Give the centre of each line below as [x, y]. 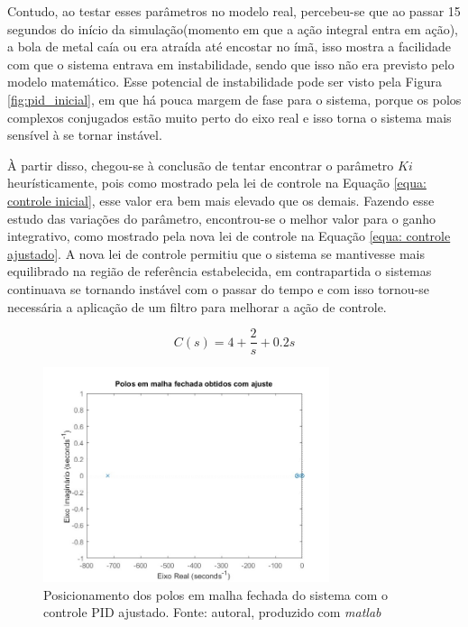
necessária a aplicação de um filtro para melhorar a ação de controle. [197, 306]
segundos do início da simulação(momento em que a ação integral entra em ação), [233, 28]
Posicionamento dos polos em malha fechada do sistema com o [216, 594]
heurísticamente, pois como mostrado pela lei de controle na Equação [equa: [217, 183]
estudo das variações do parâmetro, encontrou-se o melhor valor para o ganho [222, 218]
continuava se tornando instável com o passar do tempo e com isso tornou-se [219, 288]
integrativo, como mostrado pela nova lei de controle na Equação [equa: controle [229, 236]
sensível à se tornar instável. [85, 135]
